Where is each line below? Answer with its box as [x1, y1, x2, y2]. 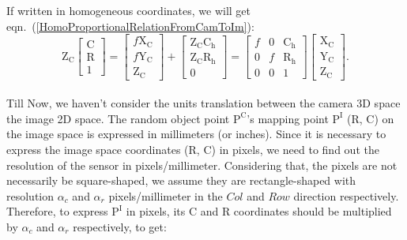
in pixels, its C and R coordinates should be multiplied [126, 203, 392, 219]
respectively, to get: [73, 219, 167, 234]
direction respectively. [293, 187, 399, 204]
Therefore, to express [6, 203, 108, 219]
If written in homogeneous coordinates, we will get [6, 2, 251, 18]
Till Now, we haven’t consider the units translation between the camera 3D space [6, 95, 401, 111]
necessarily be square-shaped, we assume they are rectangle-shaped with [6, 172, 356, 189]
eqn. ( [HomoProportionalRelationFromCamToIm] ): [6, 17, 254, 34]
